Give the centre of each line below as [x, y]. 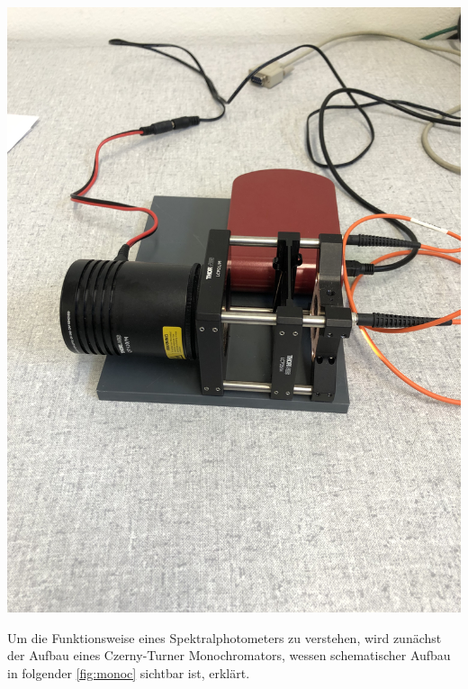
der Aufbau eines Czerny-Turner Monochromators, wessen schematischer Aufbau [229, 655]
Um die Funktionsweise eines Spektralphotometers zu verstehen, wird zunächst [225, 637]
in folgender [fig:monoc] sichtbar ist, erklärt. [129, 672]
